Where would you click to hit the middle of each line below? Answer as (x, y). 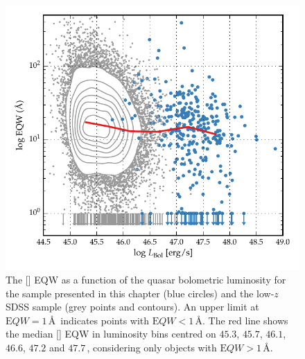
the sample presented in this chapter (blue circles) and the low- (140, 293)
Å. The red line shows (242, 320)
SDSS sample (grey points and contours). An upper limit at (132, 307)
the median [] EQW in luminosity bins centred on (111, 334)
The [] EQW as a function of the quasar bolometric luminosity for (146, 280)
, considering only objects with (152, 348)
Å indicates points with (99, 320)
